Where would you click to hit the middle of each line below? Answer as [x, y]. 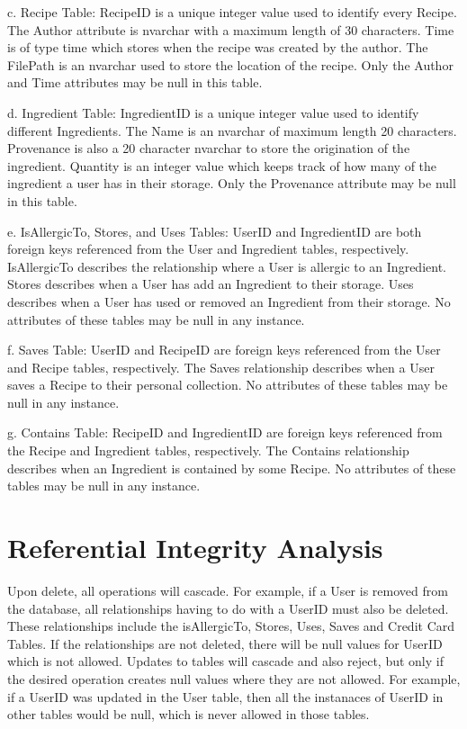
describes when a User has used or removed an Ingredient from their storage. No [229, 301]
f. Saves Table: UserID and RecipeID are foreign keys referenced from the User [224, 350]
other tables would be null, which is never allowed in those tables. [189, 714]
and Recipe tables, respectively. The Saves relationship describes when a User [221, 367]
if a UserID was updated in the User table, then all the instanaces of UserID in [225, 696]
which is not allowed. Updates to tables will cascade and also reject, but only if [225, 661]
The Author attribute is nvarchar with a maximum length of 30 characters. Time [231, 29]
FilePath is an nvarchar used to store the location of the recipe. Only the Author [230, 64]
